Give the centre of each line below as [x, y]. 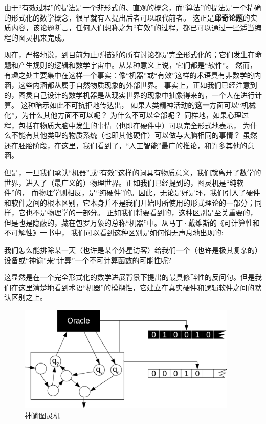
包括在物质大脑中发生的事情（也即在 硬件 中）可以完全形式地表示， [129, 125]
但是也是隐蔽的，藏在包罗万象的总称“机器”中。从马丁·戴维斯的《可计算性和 [132, 222]
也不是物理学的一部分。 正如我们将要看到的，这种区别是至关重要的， [141, 213]
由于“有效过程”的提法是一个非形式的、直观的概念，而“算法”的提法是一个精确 [133, 7]
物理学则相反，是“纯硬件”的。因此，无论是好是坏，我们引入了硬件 [149, 193]
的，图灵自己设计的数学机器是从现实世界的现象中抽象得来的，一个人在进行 [129, 95]
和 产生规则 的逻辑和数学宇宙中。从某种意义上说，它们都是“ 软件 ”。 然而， [134, 64]
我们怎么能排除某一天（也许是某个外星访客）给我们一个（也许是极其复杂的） [133, 250]
